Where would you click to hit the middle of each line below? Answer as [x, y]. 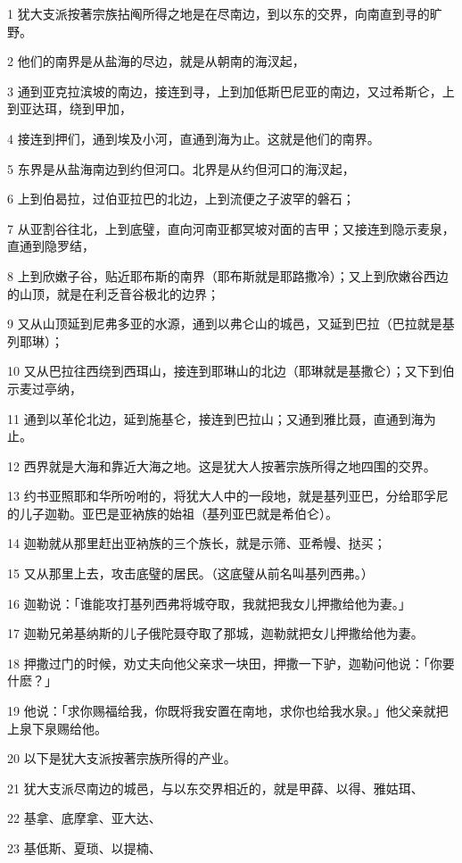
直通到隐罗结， [51, 246]
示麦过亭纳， [45, 388]
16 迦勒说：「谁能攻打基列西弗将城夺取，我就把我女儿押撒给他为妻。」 [209, 603]
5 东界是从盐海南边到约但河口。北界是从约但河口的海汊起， [181, 168]
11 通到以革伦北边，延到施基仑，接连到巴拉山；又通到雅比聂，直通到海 [215, 418]
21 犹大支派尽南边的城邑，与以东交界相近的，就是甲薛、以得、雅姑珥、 [215, 788]
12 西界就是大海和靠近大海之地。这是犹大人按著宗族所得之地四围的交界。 [222, 465]
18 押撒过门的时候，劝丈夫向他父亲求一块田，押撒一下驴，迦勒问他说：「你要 [231, 663]
